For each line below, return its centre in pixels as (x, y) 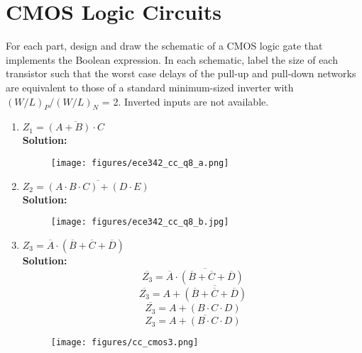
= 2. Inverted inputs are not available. (185, 101)
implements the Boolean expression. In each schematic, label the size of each (172, 59)
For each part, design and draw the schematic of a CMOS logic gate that (164, 46)
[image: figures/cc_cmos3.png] (125, 343)
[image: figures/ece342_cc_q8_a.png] (140, 163)
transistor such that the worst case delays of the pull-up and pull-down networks (181, 73)
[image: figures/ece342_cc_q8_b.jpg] (140, 222)
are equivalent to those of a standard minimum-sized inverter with (150, 87)
